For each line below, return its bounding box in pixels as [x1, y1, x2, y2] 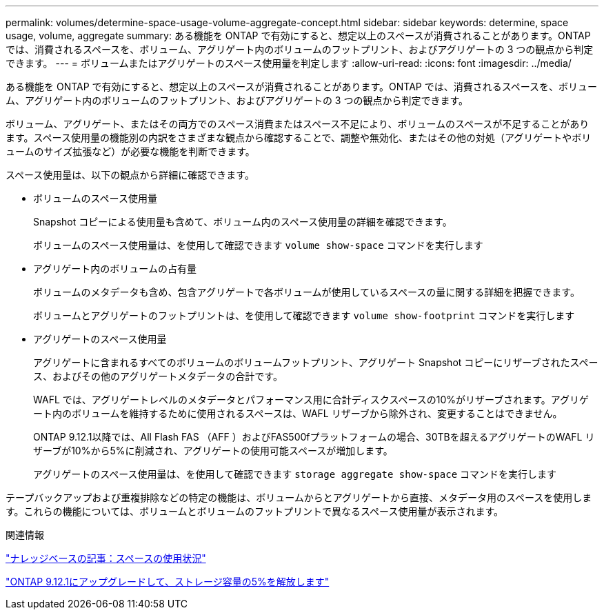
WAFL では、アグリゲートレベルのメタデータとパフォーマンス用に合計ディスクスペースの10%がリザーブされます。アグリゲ [33, 394, 590, 405]
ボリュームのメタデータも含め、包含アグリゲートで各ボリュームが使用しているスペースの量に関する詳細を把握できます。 [33, 286, 580, 298]
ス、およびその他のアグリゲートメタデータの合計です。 [33, 370, 283, 382]
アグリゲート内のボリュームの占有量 [33, 263, 197, 274]
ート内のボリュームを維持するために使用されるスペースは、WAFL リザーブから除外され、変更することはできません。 [33, 407, 563, 419]
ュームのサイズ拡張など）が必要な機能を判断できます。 [6, 145, 255, 157]
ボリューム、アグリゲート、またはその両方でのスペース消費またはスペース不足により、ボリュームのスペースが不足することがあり [6, 118, 590, 130]
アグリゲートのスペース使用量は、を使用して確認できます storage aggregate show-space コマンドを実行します [33, 468, 557, 480]
